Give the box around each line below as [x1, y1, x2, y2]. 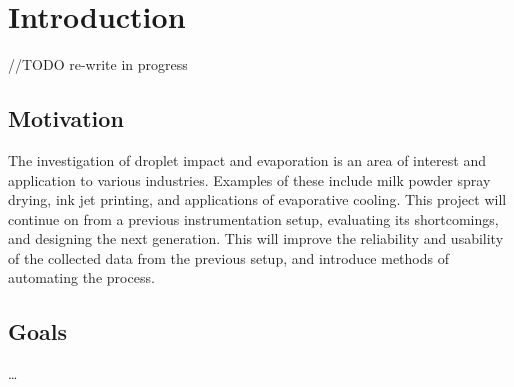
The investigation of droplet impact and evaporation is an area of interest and [8, 149, 486, 170]
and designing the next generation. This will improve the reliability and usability [8, 228, 504, 249]
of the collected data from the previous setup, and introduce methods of [8, 247, 449, 268]
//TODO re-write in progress [8, 54, 188, 75]
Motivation [8, 103, 124, 134]
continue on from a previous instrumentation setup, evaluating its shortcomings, [8, 208, 499, 229]
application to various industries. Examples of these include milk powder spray [8, 169, 491, 190]
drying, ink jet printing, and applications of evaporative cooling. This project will [8, 189, 507, 210]
